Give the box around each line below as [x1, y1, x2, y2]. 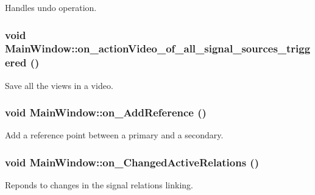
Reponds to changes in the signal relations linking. [5, 179, 193, 191]
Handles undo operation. [5, 1, 97, 13]
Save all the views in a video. [5, 79, 113, 91]
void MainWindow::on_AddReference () [5, 105, 207, 120]
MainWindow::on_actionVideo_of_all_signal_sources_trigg [5, 41, 311, 56]
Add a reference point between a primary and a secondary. [5, 129, 224, 141]
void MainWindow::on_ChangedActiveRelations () [5, 154, 259, 169]
